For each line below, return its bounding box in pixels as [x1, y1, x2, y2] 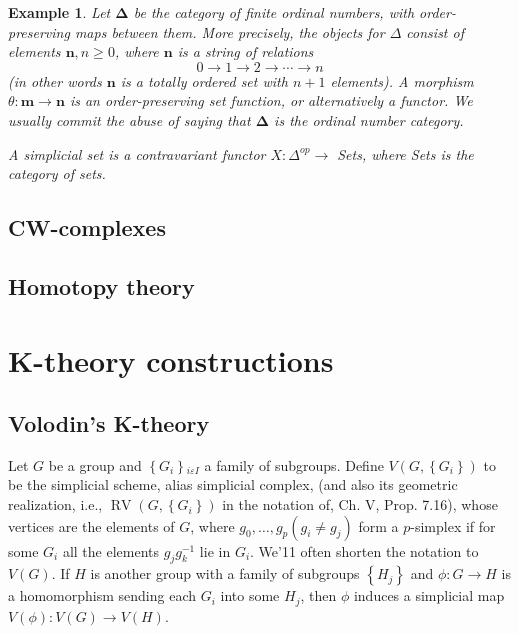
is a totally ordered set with [120, 70, 288, 91]
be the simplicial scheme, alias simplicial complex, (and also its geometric [8, 474, 458, 495]
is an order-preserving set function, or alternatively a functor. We [69, 90, 473, 111]
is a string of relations [177, 41, 314, 62]
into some [220, 585, 280, 606]
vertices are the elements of [8, 515, 175, 536]
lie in [199, 540, 231, 561]
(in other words [8, 70, 102, 91]
